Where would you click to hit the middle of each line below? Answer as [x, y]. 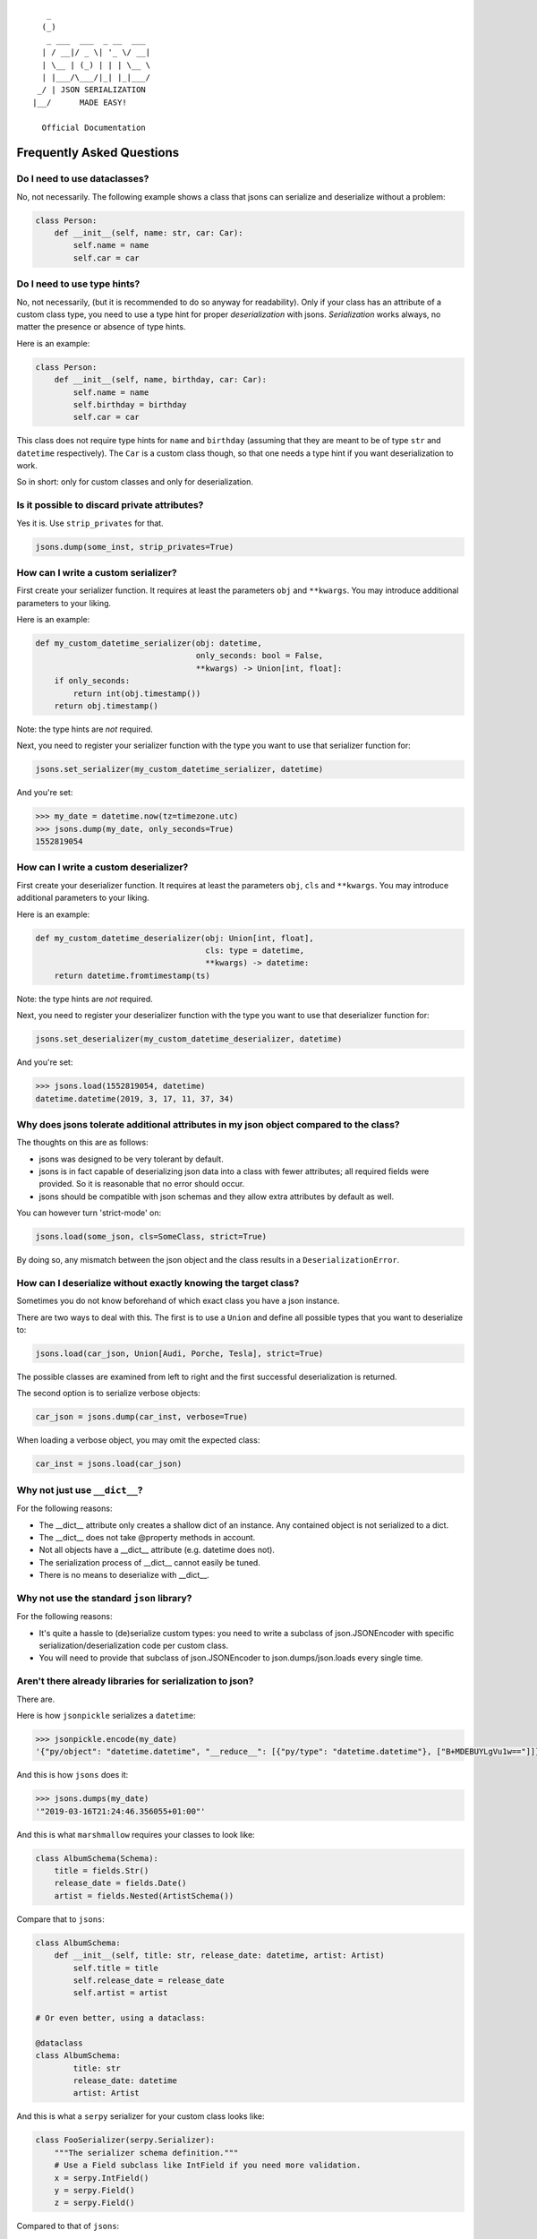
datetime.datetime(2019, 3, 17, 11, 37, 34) [135, 1098]
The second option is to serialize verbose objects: [108, 1394]
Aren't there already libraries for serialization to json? [135, 1681]
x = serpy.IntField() [102, 2178]
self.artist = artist [120, 1993]
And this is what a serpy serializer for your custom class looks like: [141, 2116]
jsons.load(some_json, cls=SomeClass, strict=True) [151, 1237]
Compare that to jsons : [60, 1919]
